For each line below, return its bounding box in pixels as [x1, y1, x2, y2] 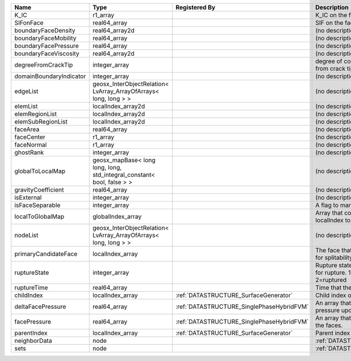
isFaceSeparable [14, 201, 61, 209]
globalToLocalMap [14, 167, 66, 175]
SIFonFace [14, 19, 44, 26]
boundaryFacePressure [14, 42, 79, 50]
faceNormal [14, 141, 47, 149]
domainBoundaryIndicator [14, 72, 86, 80]
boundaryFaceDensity [14, 26, 75, 35]
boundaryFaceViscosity [14, 50, 80, 57]
